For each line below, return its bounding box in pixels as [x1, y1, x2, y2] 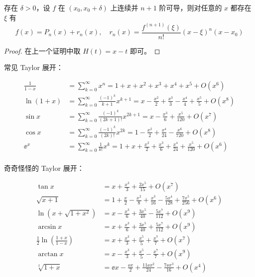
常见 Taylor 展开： [4, 62, 63, 72]
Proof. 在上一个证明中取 [4, 45, 81, 56]
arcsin [38, 223, 56, 231]
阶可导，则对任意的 [159, 2, 222, 12]
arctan [38, 250, 58, 258]
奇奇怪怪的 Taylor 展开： [4, 163, 84, 173]
